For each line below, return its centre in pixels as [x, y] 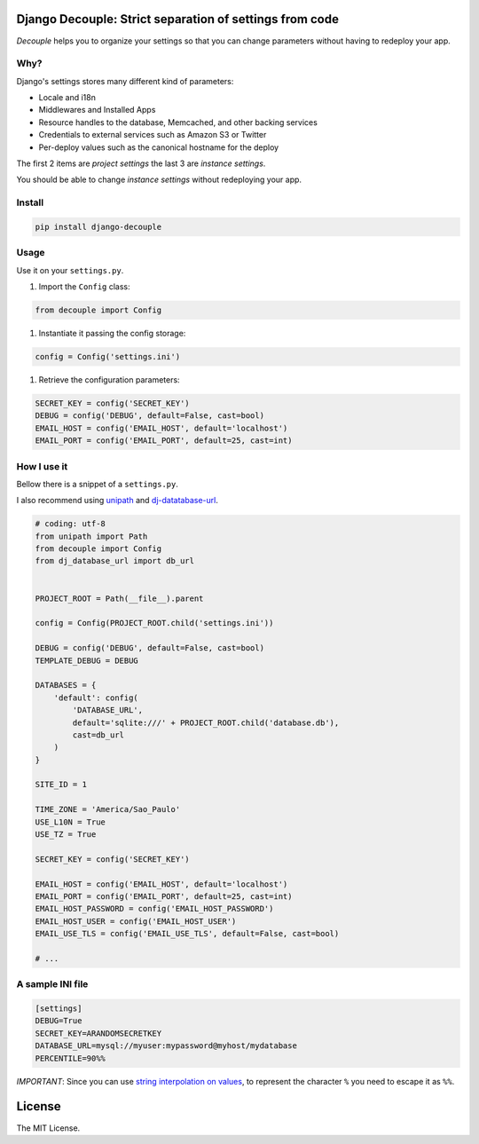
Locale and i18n [67, 98]
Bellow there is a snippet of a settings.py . [98, 484]
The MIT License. [48, 1128]
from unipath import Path [91, 536]
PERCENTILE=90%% [71, 1058]
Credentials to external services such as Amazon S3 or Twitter [153, 135]
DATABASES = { [66, 685]
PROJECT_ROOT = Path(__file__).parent [119, 598]
